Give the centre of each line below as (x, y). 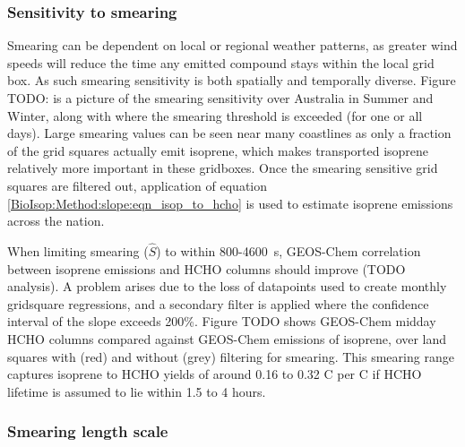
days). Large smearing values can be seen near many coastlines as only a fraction (229, 133)
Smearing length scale (88, 431)
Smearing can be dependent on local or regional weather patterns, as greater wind (232, 45)
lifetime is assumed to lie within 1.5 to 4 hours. (137, 391)
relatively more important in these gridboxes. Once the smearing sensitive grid (223, 168)
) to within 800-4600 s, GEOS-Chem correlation (288, 250)
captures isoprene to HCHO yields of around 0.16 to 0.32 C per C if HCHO (215, 374)
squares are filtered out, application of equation (138, 185)
